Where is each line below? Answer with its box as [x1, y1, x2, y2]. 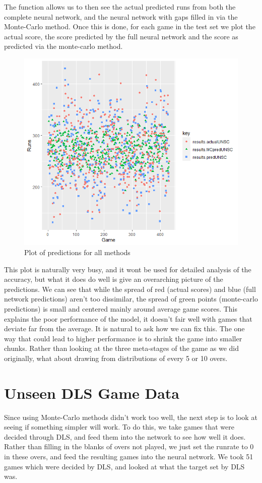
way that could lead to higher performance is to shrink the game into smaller [4, 333, 242, 343]
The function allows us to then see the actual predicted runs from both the [4, 2, 236, 12]
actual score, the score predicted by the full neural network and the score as [4, 31, 238, 41]
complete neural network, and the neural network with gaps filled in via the [4, 11, 238, 22]
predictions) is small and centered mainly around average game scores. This [4, 304, 238, 314]
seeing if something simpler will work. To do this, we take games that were [4, 421, 234, 432]
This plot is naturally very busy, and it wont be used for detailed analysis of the [4, 264, 251, 274]
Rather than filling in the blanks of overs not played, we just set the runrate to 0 [4, 441, 254, 452]
